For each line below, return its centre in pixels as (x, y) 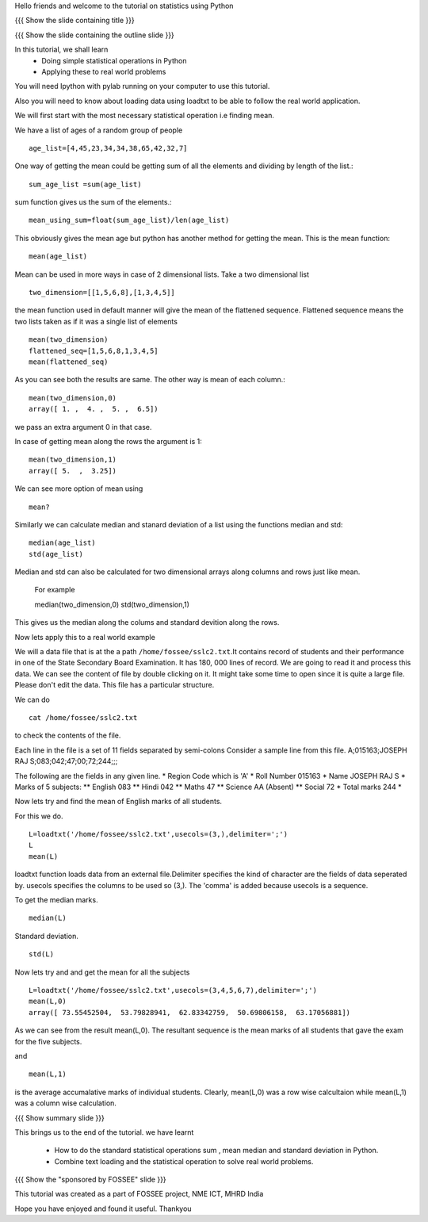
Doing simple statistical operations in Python (114, 60)
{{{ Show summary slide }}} (59, 1117)
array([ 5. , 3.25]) (73, 471)
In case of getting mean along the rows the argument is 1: (108, 441)
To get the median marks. (56, 900)
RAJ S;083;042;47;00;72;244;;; (66, 761)
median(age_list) (62, 543)
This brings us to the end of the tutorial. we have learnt (104, 1132)
